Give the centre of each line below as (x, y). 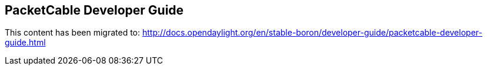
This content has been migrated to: (73, 33)
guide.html (25, 43)
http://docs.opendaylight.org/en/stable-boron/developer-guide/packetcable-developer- (312, 33)
